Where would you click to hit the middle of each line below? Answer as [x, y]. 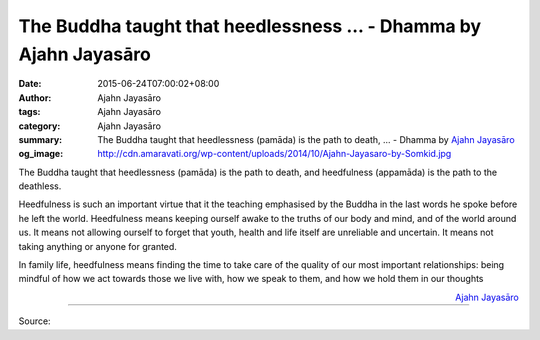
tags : [29, 112]
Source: [34, 321]
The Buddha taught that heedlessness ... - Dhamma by [250, 26]
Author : [35, 97]
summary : [40, 139]
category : [39, 126]
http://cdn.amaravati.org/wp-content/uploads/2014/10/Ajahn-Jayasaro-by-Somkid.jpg [274, 154]
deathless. [40, 186]
